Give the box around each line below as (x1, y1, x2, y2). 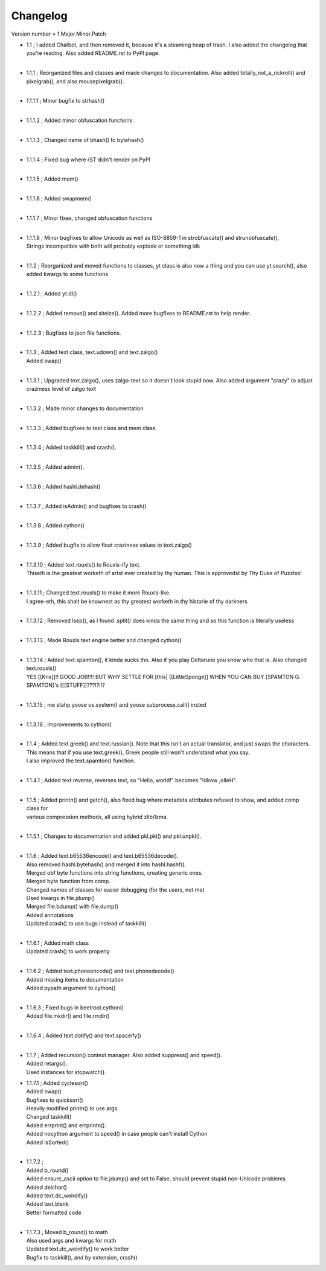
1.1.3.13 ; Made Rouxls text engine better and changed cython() (26, 637, 182, 644)
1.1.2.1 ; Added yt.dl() (26, 290, 77, 297)
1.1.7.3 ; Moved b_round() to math (26, 1228, 108, 1235)
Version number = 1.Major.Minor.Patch (11, 30, 106, 37)
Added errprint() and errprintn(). (26, 1121, 107, 1129)
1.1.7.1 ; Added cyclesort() (26, 1079, 89, 1087)
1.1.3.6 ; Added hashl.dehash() (26, 483, 101, 490)
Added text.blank (26, 1200, 69, 1208)
